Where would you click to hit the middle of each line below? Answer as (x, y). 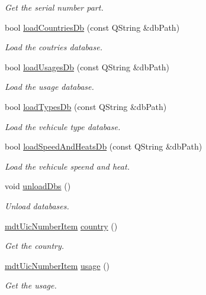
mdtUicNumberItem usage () (57, 265)
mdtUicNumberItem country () (61, 226)
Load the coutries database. (54, 47)
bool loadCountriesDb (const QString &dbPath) (92, 27)
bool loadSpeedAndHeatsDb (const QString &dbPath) (104, 146)
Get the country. (35, 246)
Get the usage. (31, 285)
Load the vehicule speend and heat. (67, 166)
